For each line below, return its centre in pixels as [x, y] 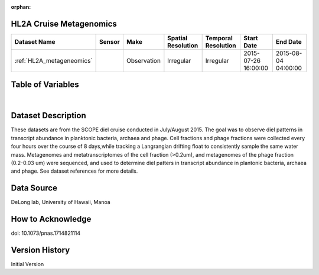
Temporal [219, 38]
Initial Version [27, 264]
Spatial [178, 38]
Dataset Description [48, 116]
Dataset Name [35, 41]
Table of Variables [45, 85]
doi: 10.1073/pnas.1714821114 [46, 233]
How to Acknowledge [51, 219]
